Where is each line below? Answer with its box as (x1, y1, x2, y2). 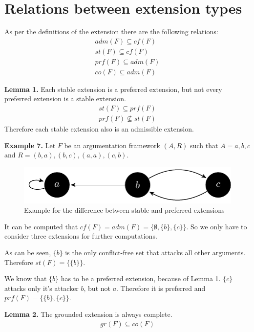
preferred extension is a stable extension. (4, 93, 126, 104)
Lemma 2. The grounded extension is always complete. (4, 309, 172, 319)
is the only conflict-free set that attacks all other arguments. (65, 247, 246, 258)
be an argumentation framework (64, 140, 160, 150)
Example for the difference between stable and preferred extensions (24, 205, 225, 215)
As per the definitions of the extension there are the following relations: (4, 26, 218, 37)
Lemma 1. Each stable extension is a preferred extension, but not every (4, 84, 222, 94)
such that (190, 140, 218, 150)
